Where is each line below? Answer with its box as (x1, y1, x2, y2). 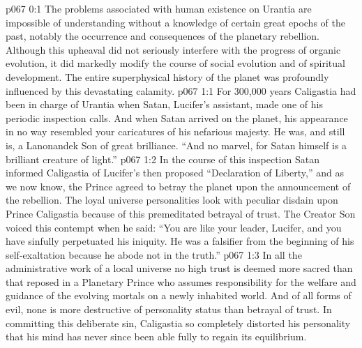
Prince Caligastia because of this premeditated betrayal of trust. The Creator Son (6, 206, 356, 220)
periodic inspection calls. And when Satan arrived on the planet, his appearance (6, 110, 348, 125)
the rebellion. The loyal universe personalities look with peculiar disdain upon (6, 192, 338, 207)
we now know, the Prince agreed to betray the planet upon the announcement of (6, 179, 351, 193)
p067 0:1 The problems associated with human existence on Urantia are (6, 1, 312, 15)
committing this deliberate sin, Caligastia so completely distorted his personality (6, 315, 351, 330)
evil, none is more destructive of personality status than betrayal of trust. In (6, 302, 332, 317)
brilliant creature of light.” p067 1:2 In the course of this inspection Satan (6, 151, 319, 166)
